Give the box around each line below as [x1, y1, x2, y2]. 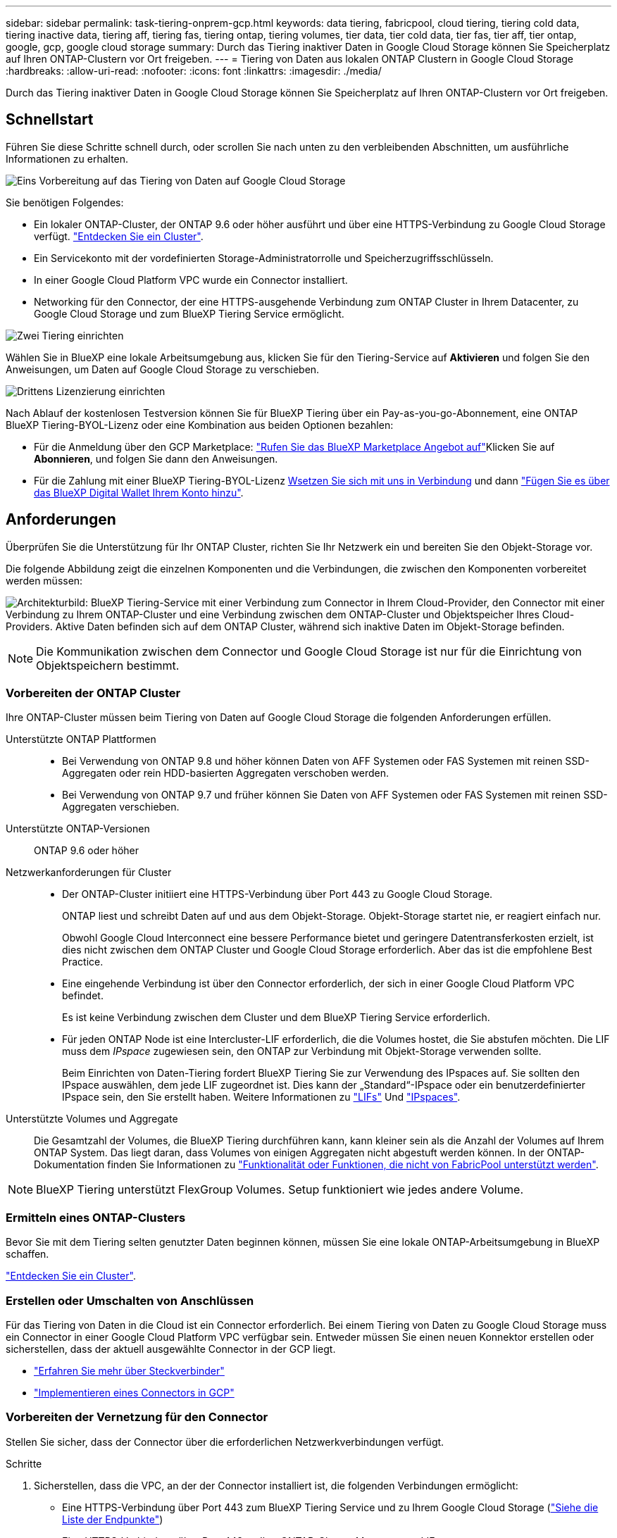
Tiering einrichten [42, 329, 124, 342]
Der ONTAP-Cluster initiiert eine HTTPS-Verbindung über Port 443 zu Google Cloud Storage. [62, 888, 493, 901]
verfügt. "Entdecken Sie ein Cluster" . [34, 230, 204, 242]
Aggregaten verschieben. [62, 801, 180, 813]
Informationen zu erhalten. [6, 152, 129, 165]
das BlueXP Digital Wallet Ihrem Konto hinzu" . [34, 486, 244, 499]
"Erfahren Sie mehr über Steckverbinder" [34, 1364, 225, 1377]
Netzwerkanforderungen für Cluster [6, 866, 172, 879]
